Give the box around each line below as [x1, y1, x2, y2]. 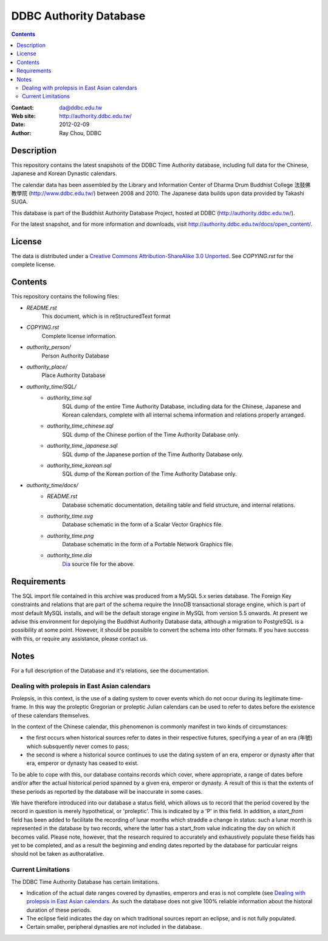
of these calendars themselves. [11, 711, 91, 719]
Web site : [11, 113, 36, 120]
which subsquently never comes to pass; [26, 742, 129, 750]
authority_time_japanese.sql [47, 442, 118, 449]
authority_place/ [26, 363, 68, 371]
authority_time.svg [47, 512, 94, 520]
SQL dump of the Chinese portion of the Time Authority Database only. [62, 431, 240, 438]
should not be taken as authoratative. [11, 850, 104, 858]
